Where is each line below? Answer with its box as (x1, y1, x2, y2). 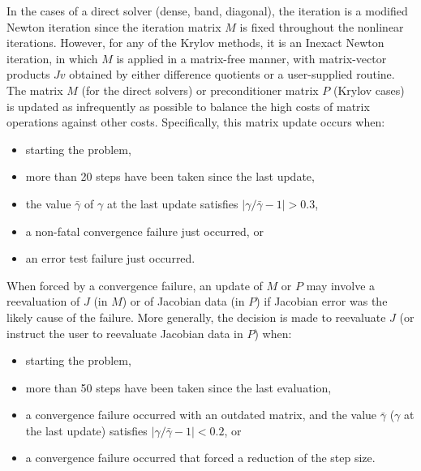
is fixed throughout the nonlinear (239, 18, 404, 35)
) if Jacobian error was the (256, 293, 388, 310)
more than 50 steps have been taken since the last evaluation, (25, 379, 332, 396)
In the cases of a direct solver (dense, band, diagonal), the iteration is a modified (6, 2, 408, 19)
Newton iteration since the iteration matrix (6, 18, 221, 35)
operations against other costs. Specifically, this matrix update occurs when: (6, 113, 385, 131)
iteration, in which (6, 49, 98, 66)
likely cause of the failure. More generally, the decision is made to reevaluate (6, 308, 386, 325)
